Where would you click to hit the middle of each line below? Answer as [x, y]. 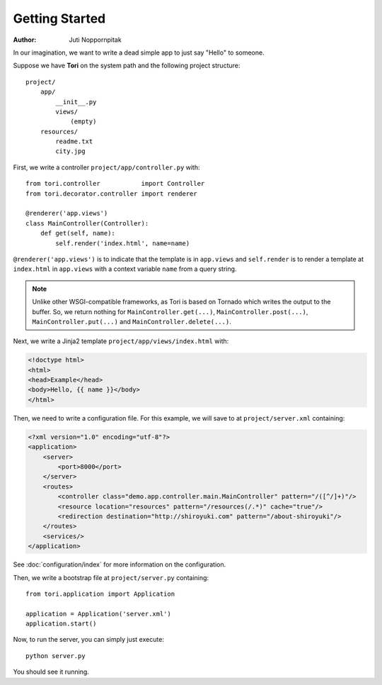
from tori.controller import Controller [115, 184]
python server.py [56, 656]
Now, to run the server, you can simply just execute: [88, 640]
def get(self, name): [78, 233]
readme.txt [74, 141]
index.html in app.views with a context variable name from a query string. [125, 269]
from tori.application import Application [100, 594]
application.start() [61, 624]
